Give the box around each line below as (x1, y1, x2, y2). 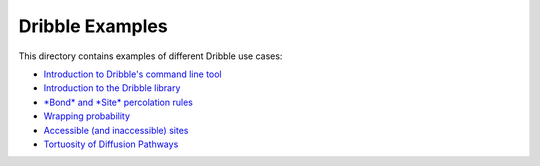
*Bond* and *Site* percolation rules (43, 96, 194, 108)
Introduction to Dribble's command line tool (43, 68, 222, 80)
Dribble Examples (18, 15, 169, 37)
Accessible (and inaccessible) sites (43, 124, 189, 136)
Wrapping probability (43, 110, 130, 122)
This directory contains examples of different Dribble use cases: (18, 50, 283, 62)
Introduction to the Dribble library (43, 82, 181, 94)
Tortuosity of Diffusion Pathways (43, 138, 179, 150)
